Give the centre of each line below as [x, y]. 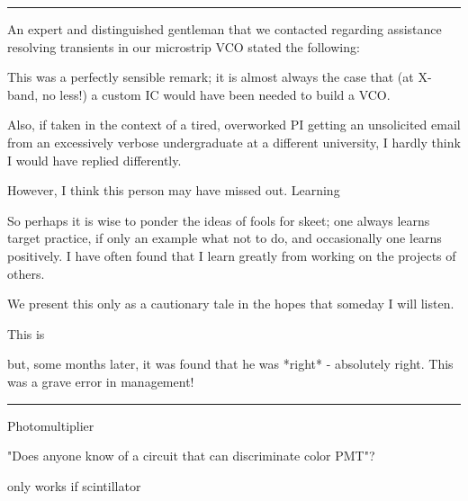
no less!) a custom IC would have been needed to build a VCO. [216, 94]
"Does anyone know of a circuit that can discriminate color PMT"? [191, 456]
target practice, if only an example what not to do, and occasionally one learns [225, 238]
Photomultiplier [51, 425]
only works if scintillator [74, 485]
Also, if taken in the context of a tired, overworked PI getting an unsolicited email [234, 125]
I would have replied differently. [94, 160]
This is [26, 333]
